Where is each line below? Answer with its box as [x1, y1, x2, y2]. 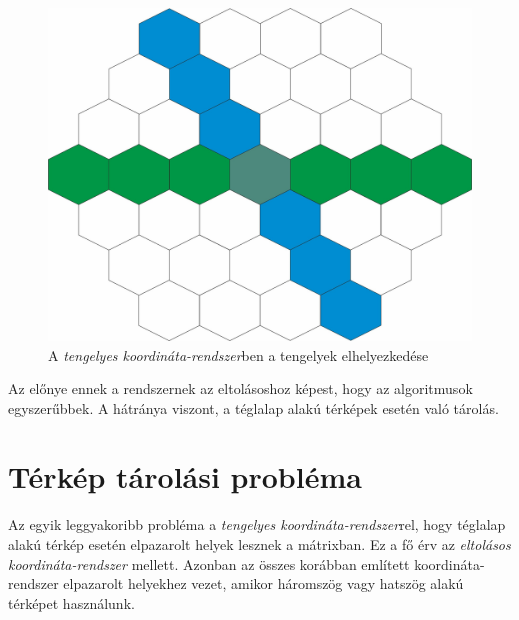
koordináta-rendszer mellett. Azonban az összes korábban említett [8, 553, 410, 574]
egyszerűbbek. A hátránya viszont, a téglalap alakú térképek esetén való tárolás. [8, 397, 499, 418]
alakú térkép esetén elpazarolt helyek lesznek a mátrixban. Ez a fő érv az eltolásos [8, 534, 511, 554]
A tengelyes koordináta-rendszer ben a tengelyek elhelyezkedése [48, 344, 429, 365]
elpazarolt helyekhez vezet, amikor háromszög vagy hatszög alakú [63, 573, 464, 594]
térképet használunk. [8, 592, 135, 613]
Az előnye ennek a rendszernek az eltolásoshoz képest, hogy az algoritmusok [8, 378, 473, 399]
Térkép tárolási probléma [8, 456, 362, 497]
